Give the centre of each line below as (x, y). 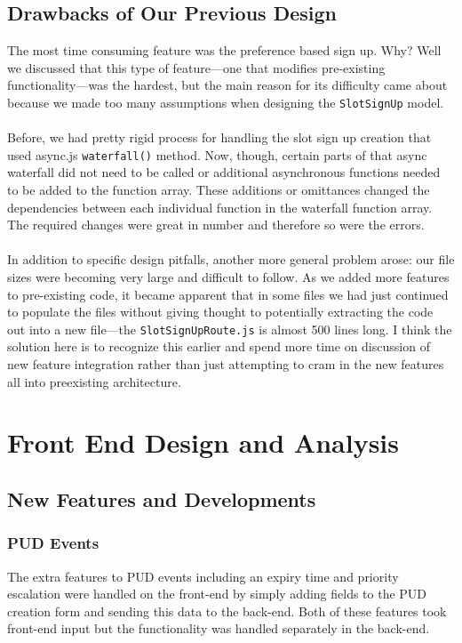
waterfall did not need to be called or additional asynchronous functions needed (224, 172)
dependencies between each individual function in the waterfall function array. (220, 207)
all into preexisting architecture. (94, 381)
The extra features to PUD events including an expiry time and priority (203, 576)
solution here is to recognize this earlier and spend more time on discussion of (219, 346)
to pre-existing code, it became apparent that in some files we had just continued (228, 294)
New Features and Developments (162, 499)
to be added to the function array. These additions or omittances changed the (219, 190)
